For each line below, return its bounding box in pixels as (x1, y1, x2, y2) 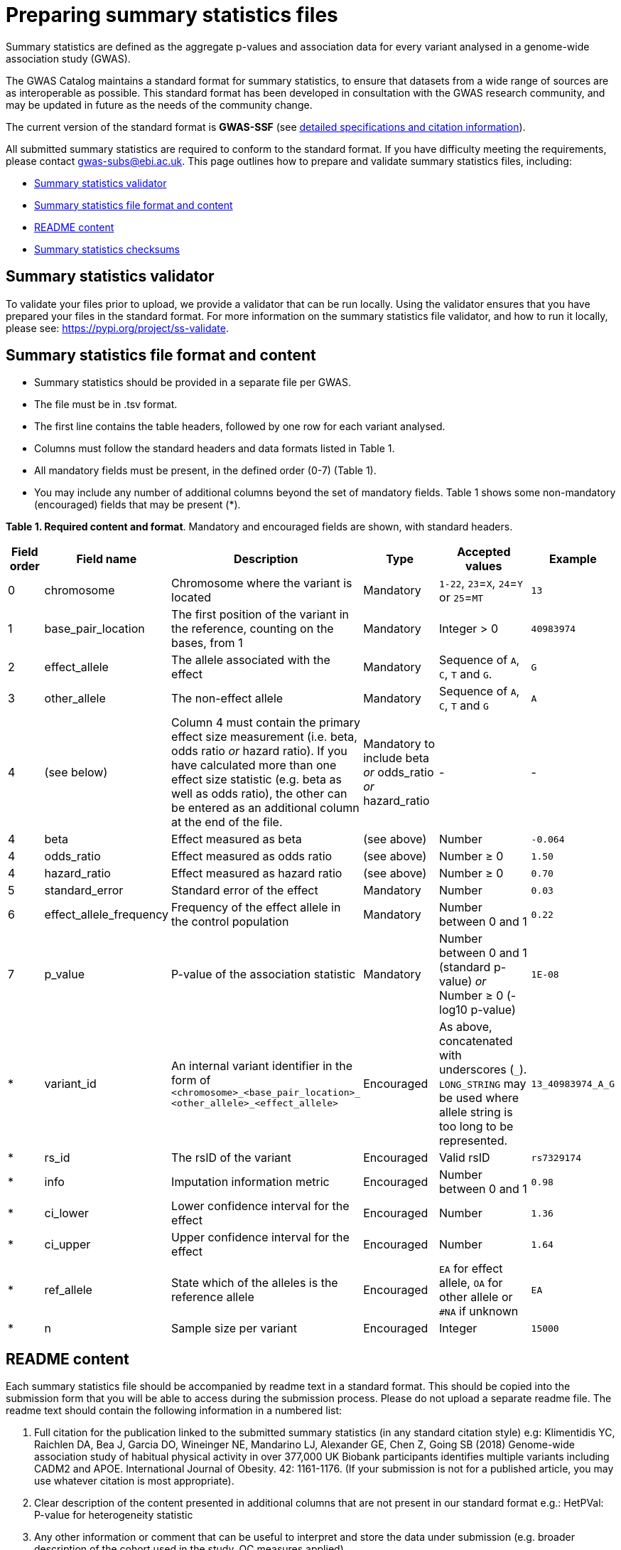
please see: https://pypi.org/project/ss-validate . (6, 321, 229, 334)
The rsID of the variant (171, 1150, 291, 1165)
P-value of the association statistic (171, 967, 356, 982)
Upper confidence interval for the (171, 1230, 350, 1245)
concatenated (439, 1034, 513, 1049)
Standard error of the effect (171, 883, 318, 898)
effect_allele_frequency (44, 907, 169, 922)
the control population (171, 914, 289, 929)
